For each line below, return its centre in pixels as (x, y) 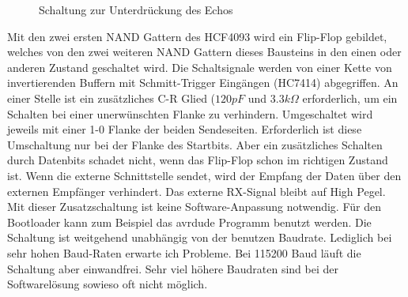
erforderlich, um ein (350, 98)
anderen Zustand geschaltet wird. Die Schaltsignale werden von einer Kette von (200, 67)
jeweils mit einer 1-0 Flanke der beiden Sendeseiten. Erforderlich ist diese (185, 129)
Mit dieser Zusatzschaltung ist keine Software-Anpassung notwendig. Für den (194, 207)
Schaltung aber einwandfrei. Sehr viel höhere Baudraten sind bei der (173, 268)
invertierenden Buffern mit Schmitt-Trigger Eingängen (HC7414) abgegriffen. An (203, 83)
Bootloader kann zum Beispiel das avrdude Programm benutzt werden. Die (189, 222)
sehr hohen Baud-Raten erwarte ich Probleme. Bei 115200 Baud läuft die (184, 252)
